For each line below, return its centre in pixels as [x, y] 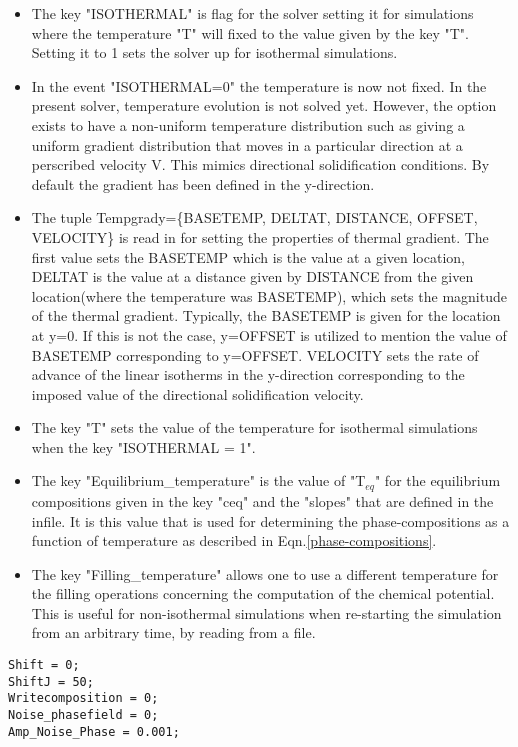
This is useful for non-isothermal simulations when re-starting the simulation [266, 612]
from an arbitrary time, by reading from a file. [173, 632]
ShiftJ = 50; [51, 681]
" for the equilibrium [437, 480]
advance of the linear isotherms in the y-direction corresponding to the [248, 374]
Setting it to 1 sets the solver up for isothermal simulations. [214, 52]
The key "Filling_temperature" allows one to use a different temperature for [265, 573]
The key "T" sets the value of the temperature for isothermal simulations [254, 427]
